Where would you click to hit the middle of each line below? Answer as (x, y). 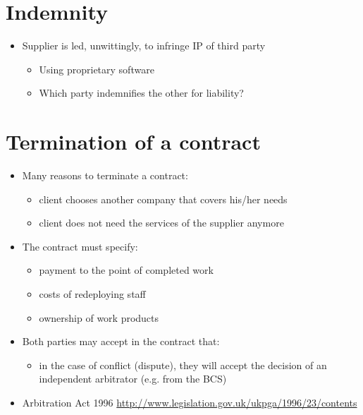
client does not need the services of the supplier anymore (161, 223)
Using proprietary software (97, 69)
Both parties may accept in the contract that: (121, 341)
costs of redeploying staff (92, 294)
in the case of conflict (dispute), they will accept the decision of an (183, 365)
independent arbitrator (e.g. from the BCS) (133, 379)
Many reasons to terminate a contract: (105, 175)
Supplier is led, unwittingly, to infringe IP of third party (144, 46)
